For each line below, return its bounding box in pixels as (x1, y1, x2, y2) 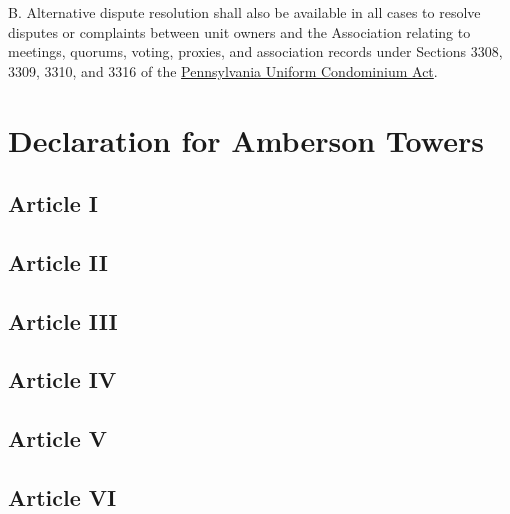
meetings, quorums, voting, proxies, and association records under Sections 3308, (8, 41, 503, 62)
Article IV (8, 364, 117, 395)
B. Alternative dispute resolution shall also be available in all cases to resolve (8, 2, 481, 22)
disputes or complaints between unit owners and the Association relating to (8, 21, 471, 42)
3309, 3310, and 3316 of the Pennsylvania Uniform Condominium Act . (8, 60, 438, 81)
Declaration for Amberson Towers (8, 119, 484, 160)
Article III (8, 305, 118, 336)
